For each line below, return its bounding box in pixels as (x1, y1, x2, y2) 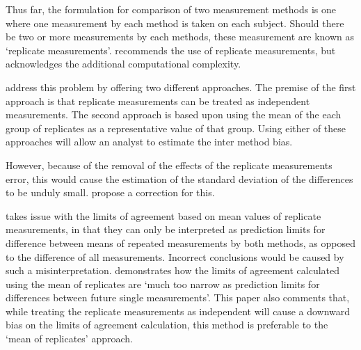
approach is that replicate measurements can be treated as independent (6, 93, 310, 108)
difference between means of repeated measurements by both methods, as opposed (6, 235, 355, 250)
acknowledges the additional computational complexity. (6, 56, 241, 71)
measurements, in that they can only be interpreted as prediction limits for (6, 222, 326, 237)
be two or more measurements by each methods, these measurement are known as (6, 29, 355, 44)
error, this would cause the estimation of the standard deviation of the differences (6, 171, 353, 186)
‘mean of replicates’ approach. (6, 331, 133, 346)
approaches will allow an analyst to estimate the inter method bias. (6, 134, 293, 149)
